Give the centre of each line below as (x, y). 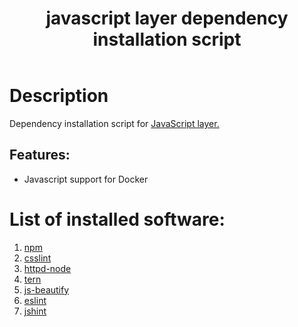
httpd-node (47, 268)
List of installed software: (117, 219)
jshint (35, 311)
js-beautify (46, 289)
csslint (37, 258)
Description (59, 96)
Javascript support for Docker (86, 179)
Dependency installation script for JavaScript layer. (114, 123)
